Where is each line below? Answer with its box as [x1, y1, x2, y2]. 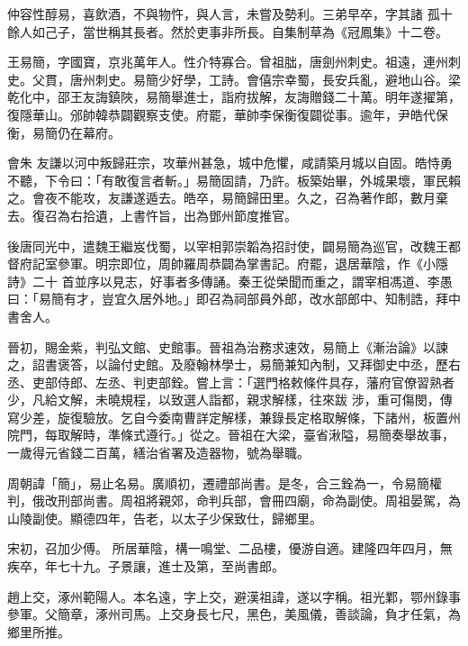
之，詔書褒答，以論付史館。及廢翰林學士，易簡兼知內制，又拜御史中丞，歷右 [7, 355, 461, 374]
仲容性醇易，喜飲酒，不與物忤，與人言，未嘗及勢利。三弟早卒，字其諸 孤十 [7, 5, 453, 23]
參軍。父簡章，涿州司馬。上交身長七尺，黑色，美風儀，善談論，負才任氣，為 [7, 605, 461, 623]
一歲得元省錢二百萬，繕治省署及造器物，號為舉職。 [7, 443, 310, 462]
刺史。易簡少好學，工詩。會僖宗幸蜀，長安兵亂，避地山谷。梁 [94, 69, 461, 88]
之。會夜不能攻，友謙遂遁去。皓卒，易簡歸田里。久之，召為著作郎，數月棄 [7, 188, 448, 207]
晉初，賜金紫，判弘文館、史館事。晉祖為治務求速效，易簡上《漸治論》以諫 [7, 337, 448, 356]
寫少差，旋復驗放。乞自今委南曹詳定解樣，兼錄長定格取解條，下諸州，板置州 [7, 407, 461, 426]
